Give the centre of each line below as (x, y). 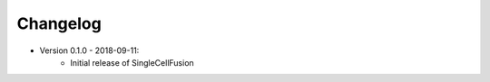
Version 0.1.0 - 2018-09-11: (89, 50)
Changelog (59, 23)
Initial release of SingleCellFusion (132, 62)
